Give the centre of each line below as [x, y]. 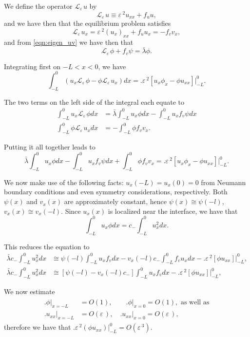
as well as [195, 303]
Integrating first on [32, 66]
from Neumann [223, 182]
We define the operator [38, 6]
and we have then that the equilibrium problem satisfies [87, 23]
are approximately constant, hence [115, 201]
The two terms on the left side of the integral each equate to [94, 102]
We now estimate [29, 291]
